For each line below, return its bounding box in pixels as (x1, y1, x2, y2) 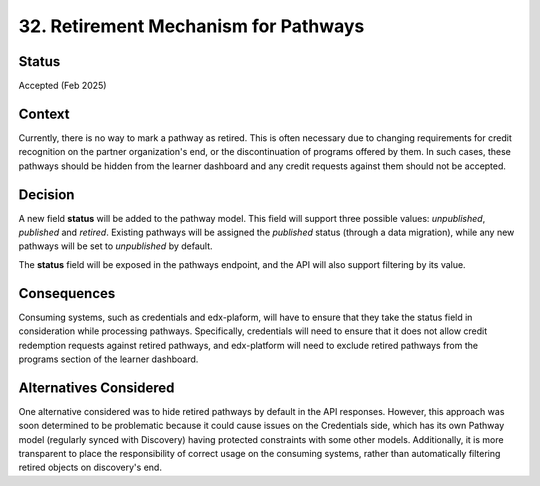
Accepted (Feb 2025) (18, 80, 107, 92)
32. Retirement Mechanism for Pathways (18, 15, 365, 37)
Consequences (18, 285, 116, 302)
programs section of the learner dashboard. (18, 353, 199, 365)
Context (18, 105, 70, 122)
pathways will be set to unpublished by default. (18, 240, 214, 252)
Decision (18, 186, 75, 203)
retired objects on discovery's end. (18, 461, 162, 474)
